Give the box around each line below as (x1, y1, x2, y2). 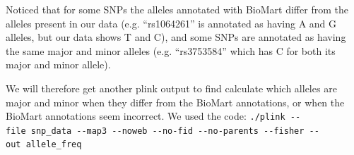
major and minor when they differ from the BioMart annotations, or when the (6, 94, 345, 109)
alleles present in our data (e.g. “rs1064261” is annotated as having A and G (6, 15, 337, 30)
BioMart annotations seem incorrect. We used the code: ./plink (6, 108, 285, 123)
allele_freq (25, 139, 82, 150)
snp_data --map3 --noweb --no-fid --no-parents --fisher (30, 125, 305, 136)
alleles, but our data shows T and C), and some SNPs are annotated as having (6, 30, 346, 44)
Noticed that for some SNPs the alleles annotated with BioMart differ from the (6, 2, 348, 16)
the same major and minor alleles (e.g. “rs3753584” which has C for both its (6, 43, 336, 58)
